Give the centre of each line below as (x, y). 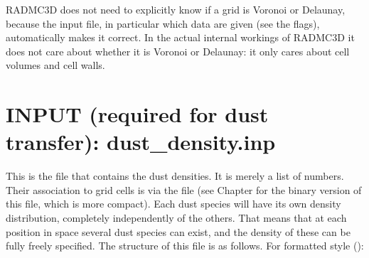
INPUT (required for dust (137, 114)
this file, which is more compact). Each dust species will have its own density (173, 204)
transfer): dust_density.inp (141, 142)
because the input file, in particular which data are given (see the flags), (163, 23)
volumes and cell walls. (55, 65)
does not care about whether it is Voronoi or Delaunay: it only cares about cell (178, 51)
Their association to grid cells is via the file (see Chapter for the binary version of (184, 189)
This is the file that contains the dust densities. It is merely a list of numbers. (175, 176)
